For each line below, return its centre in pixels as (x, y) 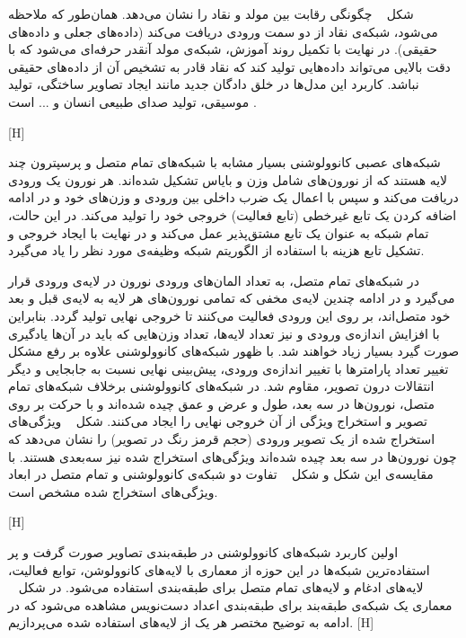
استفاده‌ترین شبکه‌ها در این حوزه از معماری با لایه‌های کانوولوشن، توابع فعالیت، (219, 569)
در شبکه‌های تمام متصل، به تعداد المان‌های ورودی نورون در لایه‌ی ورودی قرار (214, 280)
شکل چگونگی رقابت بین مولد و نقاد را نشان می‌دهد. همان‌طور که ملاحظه (211, 13)
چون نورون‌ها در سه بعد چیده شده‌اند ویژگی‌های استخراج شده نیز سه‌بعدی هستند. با (233, 456)
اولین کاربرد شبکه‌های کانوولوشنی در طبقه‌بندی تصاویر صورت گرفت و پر (203, 552)
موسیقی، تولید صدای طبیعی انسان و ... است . (132, 101)
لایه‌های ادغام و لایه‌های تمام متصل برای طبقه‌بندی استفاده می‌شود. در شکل (221, 587)
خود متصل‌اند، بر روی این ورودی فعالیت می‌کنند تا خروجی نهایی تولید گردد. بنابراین (229, 315)
